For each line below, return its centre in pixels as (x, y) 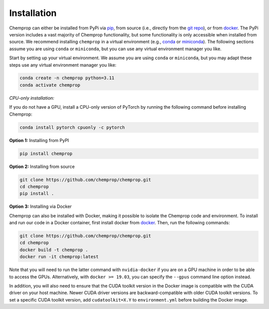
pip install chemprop (46, 154)
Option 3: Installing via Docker (41, 206)
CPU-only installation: (32, 98)
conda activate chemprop (50, 85)
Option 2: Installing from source (42, 166)
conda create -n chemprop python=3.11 (67, 78)
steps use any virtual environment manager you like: (63, 65)
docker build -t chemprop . (54, 250)
